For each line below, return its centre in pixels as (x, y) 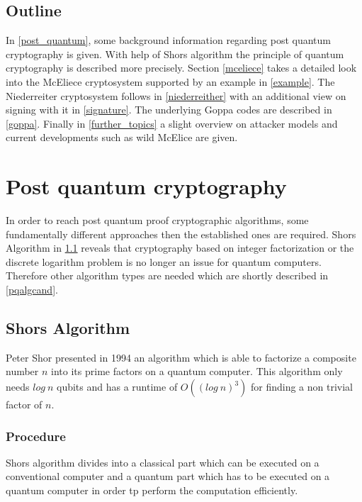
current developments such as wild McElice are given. (122, 137)
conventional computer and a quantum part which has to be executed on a (168, 476)
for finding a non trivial (302, 387)
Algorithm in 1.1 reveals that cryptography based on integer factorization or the (180, 248)
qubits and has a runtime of (117, 387)
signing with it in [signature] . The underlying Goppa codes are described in (169, 110)
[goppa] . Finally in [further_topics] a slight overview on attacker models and (172, 123)
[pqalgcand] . (32, 290)
